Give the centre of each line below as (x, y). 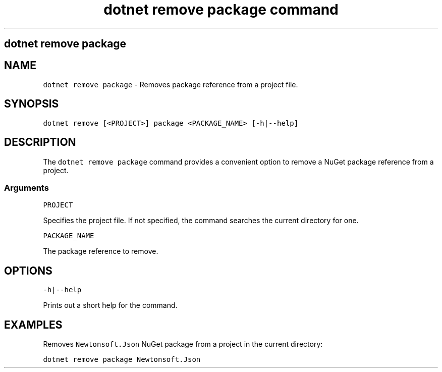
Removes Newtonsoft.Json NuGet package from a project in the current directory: (183, 344)
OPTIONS (28, 271)
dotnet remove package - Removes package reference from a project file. (171, 85)
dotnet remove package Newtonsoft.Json (122, 360)
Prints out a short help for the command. (110, 305)
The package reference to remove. (101, 251)
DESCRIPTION (40, 142)
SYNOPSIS (32, 104)
